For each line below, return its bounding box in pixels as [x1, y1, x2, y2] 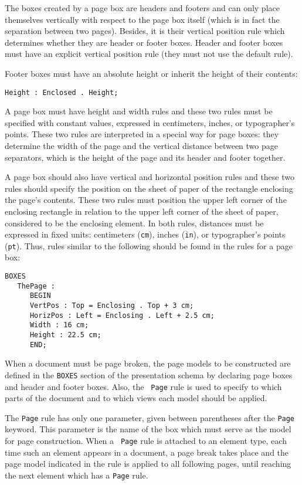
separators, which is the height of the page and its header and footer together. [5, 151, 286, 163]
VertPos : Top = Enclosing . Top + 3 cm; [29, 301, 194, 310]
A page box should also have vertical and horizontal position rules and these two [5, 171, 295, 183]
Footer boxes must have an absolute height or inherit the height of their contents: [5, 67, 298, 79]
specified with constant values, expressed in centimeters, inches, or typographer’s [5, 116, 295, 128]
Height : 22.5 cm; [29, 331, 101, 339]
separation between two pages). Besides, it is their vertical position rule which [5, 25, 285, 37]
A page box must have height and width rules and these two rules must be [5, 105, 273, 117]
